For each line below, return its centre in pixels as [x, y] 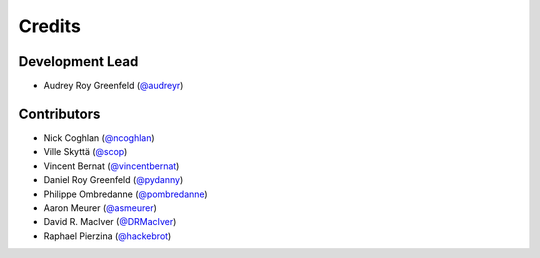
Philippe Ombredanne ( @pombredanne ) [126, 194]
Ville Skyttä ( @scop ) [85, 152]
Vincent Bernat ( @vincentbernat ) [111, 166]
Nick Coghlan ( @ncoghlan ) [99, 137]
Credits [50, 26]
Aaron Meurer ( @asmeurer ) [100, 207]
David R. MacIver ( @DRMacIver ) [110, 222]
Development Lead [78, 61]
